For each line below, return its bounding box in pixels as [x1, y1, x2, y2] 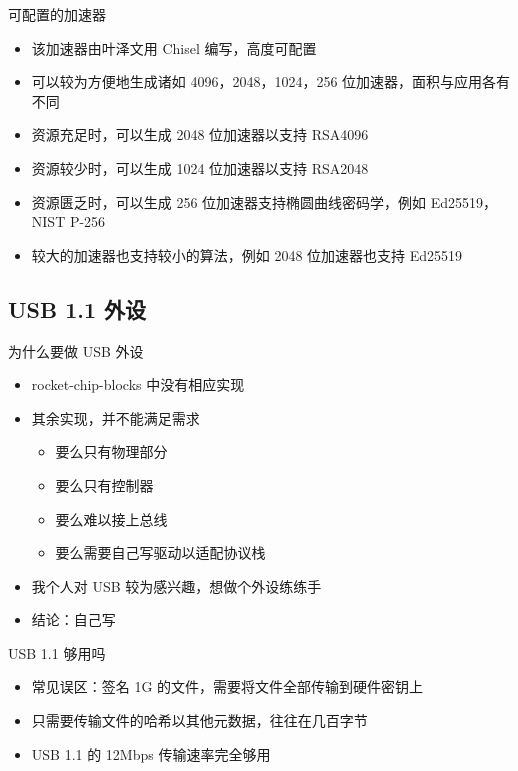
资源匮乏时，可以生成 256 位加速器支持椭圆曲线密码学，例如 [31, 191, 427, 212]
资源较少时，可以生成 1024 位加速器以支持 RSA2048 [31, 157, 369, 178]
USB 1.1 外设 [8, 293, 147, 324]
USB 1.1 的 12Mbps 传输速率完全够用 [31, 743, 271, 764]
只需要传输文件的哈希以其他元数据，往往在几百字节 [31, 710, 368, 731]
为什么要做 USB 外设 [8, 340, 144, 361]
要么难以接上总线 [55, 508, 168, 529]
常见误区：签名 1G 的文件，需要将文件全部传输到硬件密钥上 [31, 676, 424, 697]
